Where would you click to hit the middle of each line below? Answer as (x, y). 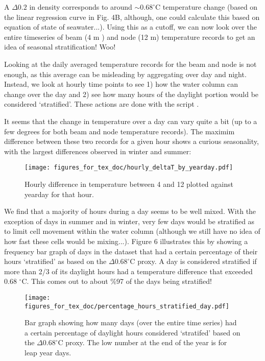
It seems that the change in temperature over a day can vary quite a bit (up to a (131, 121)
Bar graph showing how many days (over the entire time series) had (131, 322)
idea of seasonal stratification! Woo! (60, 47)
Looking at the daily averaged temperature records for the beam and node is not (130, 64)
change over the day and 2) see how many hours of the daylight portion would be (131, 94)
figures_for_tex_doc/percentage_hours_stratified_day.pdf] (127, 306)
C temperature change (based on (207, 7)
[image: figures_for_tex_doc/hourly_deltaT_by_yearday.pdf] (129, 168)
